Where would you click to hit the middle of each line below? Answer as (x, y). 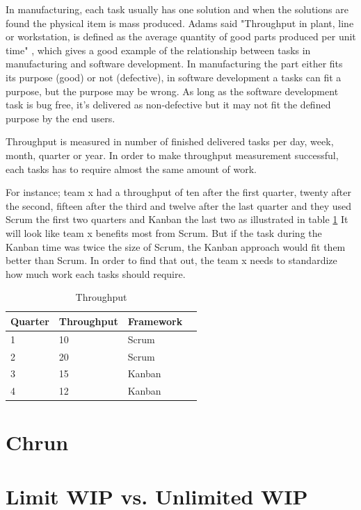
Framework (155, 321)
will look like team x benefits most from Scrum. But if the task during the (164, 232)
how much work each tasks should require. (96, 273)
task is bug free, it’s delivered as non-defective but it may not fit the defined (168, 105)
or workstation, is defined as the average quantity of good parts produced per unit (181, 36)
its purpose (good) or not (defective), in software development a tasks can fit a (174, 77)
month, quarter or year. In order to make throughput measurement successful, (172, 155)
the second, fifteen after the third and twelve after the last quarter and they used (179, 205)
